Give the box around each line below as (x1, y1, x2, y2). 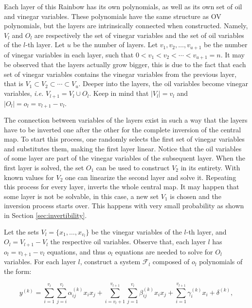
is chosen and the (170, 191, 221, 201)
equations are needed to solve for (115, 246, 213, 256)
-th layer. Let (25, 39, 65, 50)
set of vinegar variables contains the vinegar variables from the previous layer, (4, 69, 236, 79)
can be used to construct (96, 162, 170, 172)
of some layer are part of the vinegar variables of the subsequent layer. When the (4, 153, 245, 163)
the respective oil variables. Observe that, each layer (50, 236, 206, 247)
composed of (152, 256, 190, 267)
